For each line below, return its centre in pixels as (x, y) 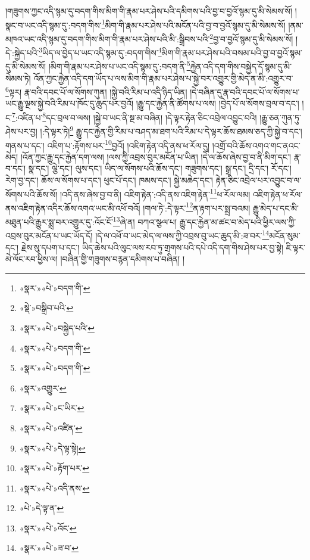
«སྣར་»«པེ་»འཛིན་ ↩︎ (51, 427)
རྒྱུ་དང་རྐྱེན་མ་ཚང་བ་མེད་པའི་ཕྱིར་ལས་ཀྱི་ (238, 221)
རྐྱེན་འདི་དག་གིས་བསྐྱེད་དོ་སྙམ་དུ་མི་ (241, 66)
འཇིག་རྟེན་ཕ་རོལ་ (278, 194)
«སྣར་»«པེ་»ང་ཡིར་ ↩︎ (52, 408)
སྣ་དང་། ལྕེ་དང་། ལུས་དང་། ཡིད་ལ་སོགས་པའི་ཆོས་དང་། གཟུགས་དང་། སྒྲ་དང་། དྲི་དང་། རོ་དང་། (160, 168)
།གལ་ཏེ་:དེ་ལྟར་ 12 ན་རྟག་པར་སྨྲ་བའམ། (197, 207)
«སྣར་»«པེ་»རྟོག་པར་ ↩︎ (54, 468)
